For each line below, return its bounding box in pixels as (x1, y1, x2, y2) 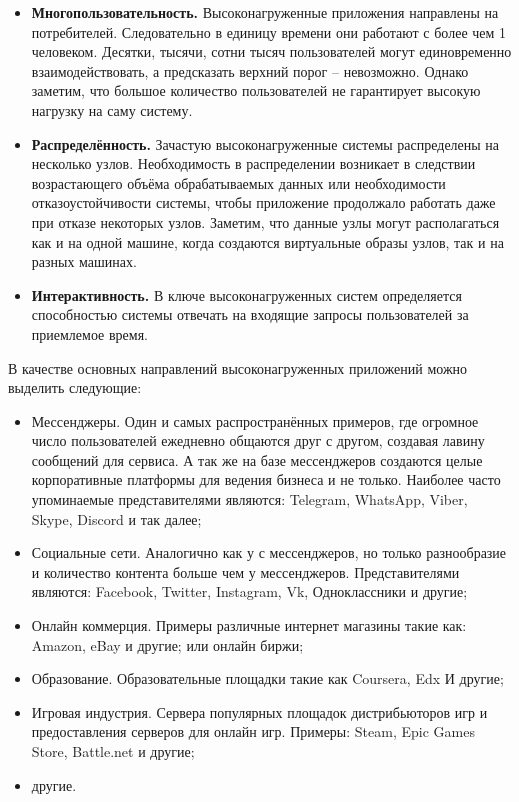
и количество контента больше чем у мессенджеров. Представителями (31, 561, 460, 582)
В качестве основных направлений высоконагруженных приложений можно (8, 357, 468, 378)
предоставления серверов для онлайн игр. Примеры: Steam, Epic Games (31, 721, 475, 742)
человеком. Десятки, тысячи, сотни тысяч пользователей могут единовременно (31, 41, 512, 62)
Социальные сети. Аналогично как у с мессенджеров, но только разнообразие (31, 542, 507, 563)
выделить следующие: (8, 377, 142, 398)
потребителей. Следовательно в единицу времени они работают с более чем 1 (31, 21, 507, 42)
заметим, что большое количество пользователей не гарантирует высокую (31, 80, 481, 101)
